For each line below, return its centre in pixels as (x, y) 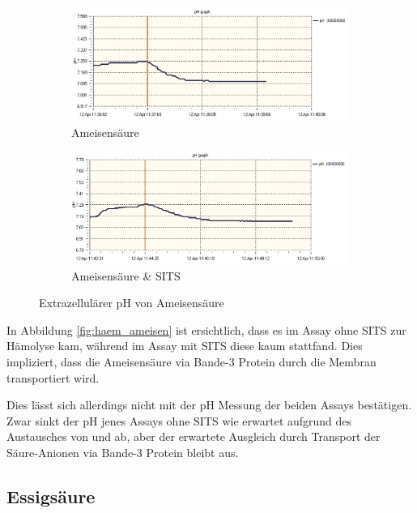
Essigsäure (51, 496)
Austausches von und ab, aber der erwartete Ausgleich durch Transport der (194, 436)
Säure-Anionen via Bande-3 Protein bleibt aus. (123, 452)
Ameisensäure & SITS (126, 275)
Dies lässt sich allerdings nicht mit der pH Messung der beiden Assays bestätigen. (209, 405)
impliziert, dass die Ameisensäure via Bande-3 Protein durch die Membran (191, 361)
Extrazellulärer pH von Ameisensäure (132, 303)
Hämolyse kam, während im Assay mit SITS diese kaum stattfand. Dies (185, 346)
